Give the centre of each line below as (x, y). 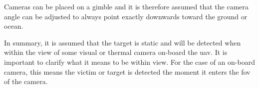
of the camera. (26, 81)
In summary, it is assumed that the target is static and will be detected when (123, 42)
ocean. (14, 26)
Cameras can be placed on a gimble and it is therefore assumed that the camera (127, 6)
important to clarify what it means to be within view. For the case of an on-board (129, 62)
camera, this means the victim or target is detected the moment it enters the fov (127, 71)
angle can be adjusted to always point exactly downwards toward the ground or (126, 16)
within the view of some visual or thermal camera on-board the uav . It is (116, 52)
